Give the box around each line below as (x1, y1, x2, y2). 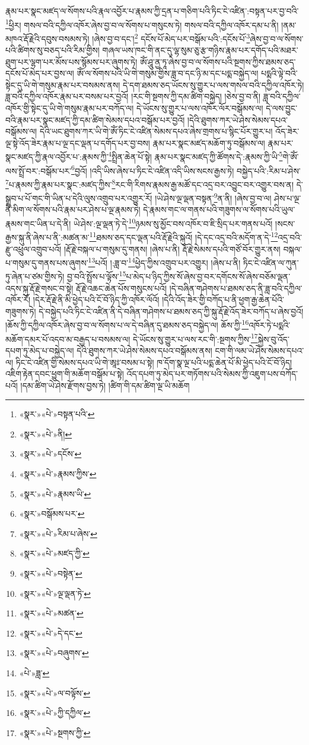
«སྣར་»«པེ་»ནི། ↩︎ (19, 427, 72, 440)
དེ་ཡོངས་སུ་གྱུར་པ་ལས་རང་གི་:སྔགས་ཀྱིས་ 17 (132, 331, 258, 345)
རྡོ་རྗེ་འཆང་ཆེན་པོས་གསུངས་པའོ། (76, 282, 167, 294)
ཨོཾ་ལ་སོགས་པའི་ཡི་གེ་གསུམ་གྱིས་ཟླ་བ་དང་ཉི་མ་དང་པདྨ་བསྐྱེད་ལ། (77, 67, 259, 79)
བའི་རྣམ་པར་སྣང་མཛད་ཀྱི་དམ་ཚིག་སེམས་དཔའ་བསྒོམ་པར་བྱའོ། (5, 113, 185, 126)
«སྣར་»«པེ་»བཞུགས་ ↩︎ (19, 647, 89, 659)
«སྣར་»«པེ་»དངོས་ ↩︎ (19, 447, 82, 460)
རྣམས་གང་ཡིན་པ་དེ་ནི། (5, 217, 71, 229)
